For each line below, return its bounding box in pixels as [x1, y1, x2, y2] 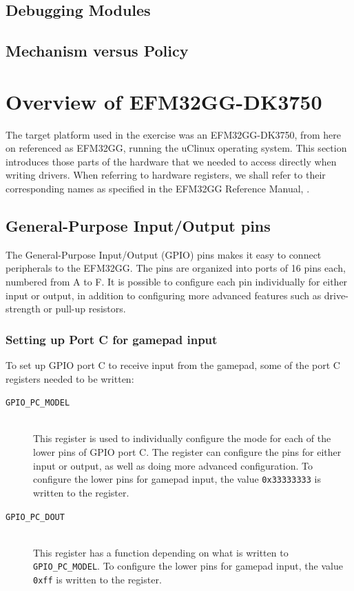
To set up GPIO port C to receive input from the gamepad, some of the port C [6, 358, 340, 372]
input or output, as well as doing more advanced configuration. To [33, 458, 313, 472]
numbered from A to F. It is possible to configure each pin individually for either [6, 274, 348, 289]
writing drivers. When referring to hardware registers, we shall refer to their [6, 168, 326, 182]
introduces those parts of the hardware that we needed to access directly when [6, 154, 337, 168]
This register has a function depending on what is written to [33, 545, 289, 559]
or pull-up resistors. [43, 301, 126, 316]
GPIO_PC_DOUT [6, 512, 65, 522]
